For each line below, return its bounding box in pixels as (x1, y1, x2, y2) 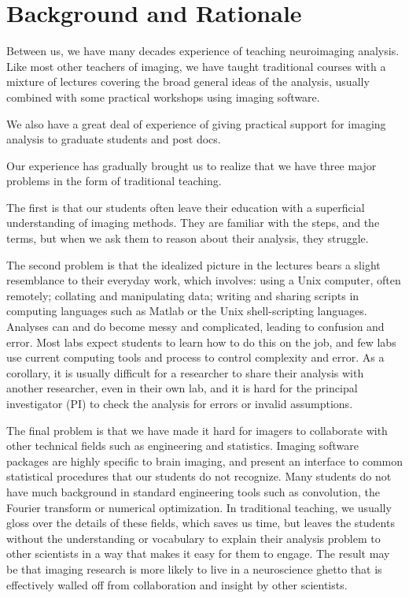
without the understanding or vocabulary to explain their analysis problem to (6, 529, 381, 546)
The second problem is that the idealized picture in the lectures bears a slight (6, 256, 381, 273)
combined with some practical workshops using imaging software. (6, 88, 320, 105)
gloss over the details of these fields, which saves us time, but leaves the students (6, 514, 395, 531)
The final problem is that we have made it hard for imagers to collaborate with (6, 422, 388, 438)
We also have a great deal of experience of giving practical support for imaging (6, 115, 386, 132)
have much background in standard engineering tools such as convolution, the (6, 483, 380, 500)
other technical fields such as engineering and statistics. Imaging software (6, 437, 359, 454)
